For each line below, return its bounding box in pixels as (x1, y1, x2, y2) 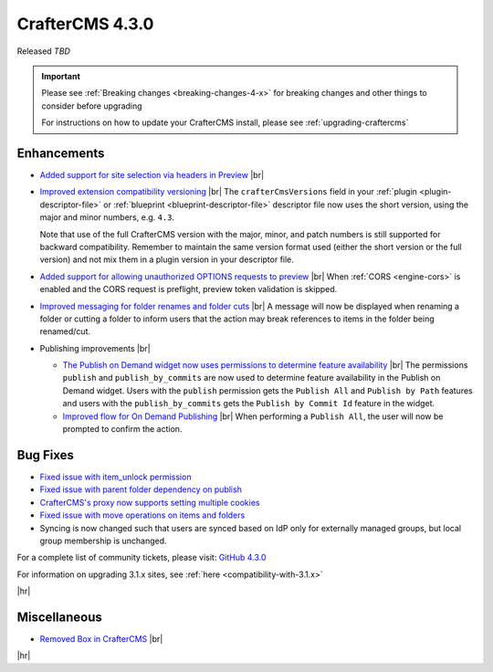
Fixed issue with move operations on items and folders (39, 509, 246, 520)
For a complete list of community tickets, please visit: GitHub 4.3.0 (16, 552, 267, 563)
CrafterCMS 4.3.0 (16, 14, 154, 34)
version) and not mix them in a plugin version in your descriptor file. (39, 254, 294, 265)
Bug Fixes (16, 447, 75, 463)
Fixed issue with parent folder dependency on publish (39, 484, 242, 495)
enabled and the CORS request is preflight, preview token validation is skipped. (39, 284, 338, 295)
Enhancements (16, 145, 105, 161)
